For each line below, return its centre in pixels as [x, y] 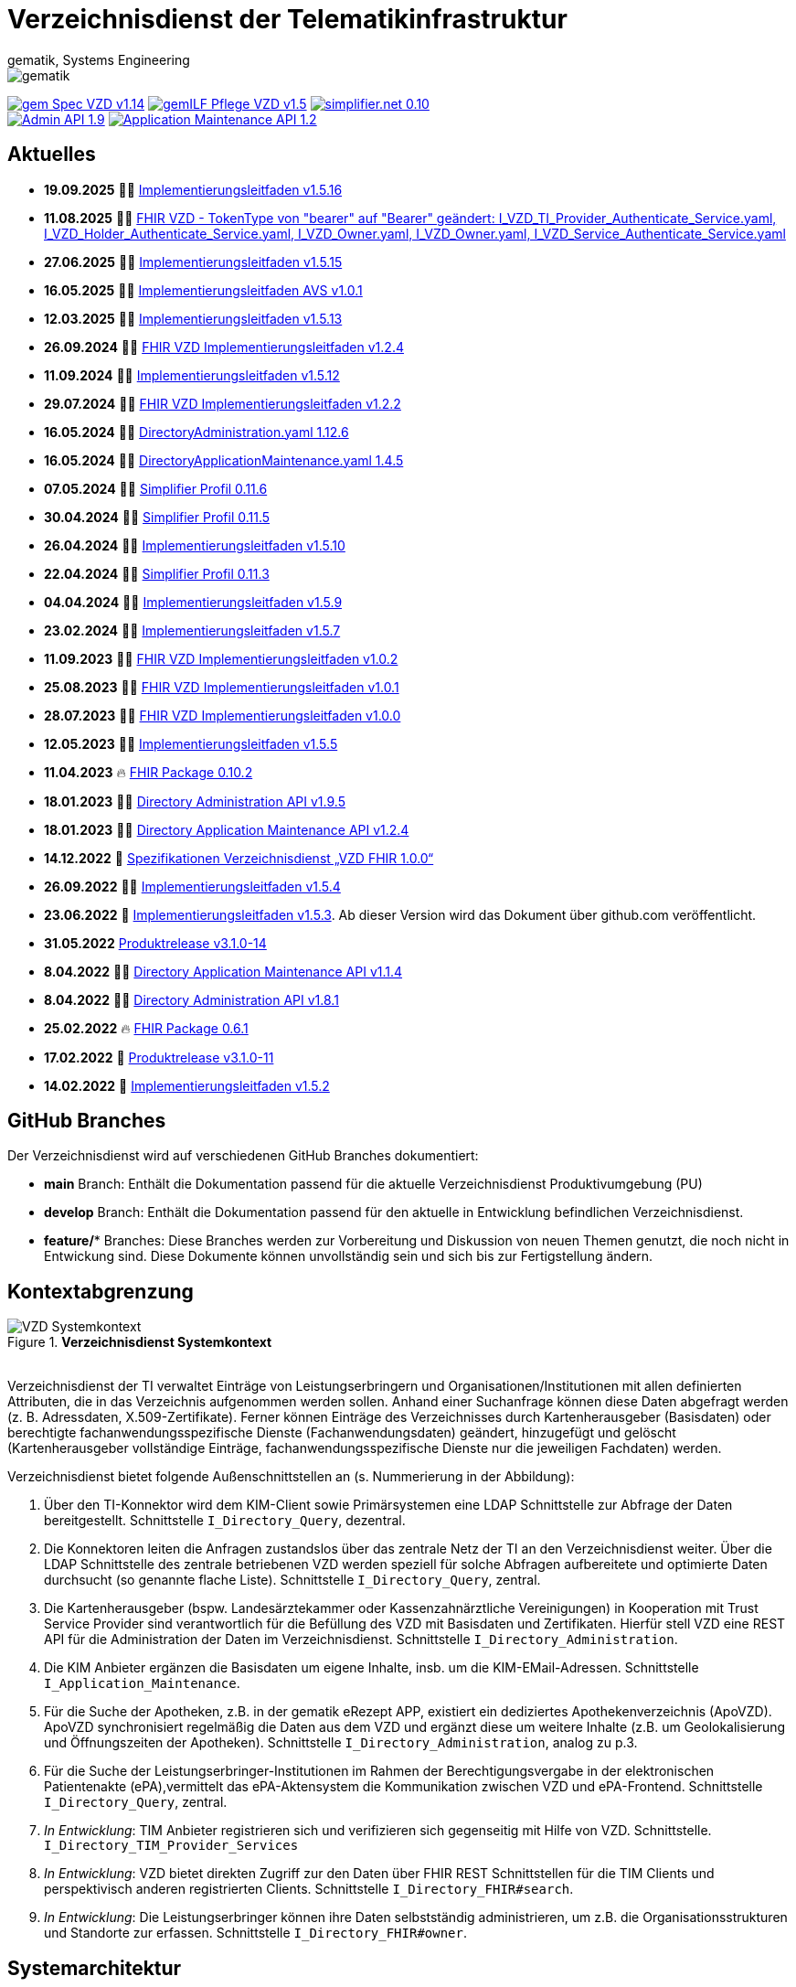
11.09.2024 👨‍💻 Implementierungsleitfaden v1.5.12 [192, 375]
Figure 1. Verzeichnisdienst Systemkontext [140, 1342]
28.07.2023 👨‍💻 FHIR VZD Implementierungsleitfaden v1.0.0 [223, 715]
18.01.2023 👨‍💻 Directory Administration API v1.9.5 [195, 801]
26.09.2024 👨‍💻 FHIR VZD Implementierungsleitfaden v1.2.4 [224, 347]
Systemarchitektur [95, 1968]
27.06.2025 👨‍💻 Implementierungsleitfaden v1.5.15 [193, 262]
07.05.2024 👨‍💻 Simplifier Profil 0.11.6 [156, 488]
